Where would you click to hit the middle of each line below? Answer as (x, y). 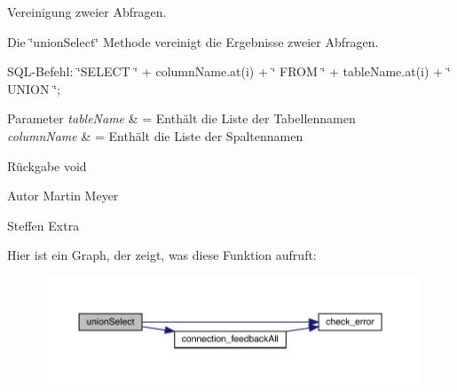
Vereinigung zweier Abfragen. (87, 12)
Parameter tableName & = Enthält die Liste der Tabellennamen (181, 118)
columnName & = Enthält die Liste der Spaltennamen (155, 135)
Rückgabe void (47, 165)
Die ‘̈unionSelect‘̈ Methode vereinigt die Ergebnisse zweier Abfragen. (193, 41)
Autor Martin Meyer (63, 196)
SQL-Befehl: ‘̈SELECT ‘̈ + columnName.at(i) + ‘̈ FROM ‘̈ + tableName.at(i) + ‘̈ (229, 71)
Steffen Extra (43, 225)
